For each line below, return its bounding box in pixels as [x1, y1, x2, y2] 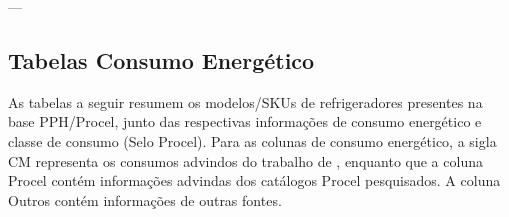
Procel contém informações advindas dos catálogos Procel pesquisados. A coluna [8, 170, 501, 191]
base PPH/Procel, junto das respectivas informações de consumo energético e [8, 111, 482, 132]
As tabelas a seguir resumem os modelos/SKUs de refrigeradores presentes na [8, 91, 483, 112]
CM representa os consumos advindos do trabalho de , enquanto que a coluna [8, 150, 483, 171]
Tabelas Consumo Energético [8, 44, 315, 75]
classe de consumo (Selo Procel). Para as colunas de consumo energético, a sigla [8, 130, 497, 151]
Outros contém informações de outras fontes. [8, 189, 282, 210]
